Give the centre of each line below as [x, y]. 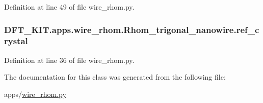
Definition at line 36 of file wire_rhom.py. [69, 60]
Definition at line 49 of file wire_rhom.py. [69, 7]
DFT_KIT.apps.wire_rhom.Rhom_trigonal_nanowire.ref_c [132, 29]
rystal [16, 41]
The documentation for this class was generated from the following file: [115, 77]
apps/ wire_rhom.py [35, 94]
